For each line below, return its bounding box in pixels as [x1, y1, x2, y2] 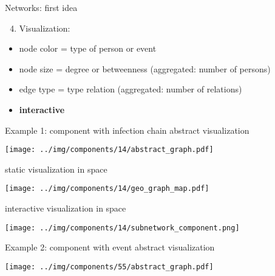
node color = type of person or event [19, 42, 157, 55]
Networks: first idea [5, 1, 78, 13]
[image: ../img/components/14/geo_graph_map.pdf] [5, 184, 209, 193]
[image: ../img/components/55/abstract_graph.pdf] [5, 262, 214, 271]
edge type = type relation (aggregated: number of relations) [19, 83, 242, 95]
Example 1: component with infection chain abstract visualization [5, 123, 250, 136]
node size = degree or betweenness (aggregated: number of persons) [19, 62, 271, 75]
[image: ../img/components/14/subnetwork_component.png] [5, 223, 240, 232]
